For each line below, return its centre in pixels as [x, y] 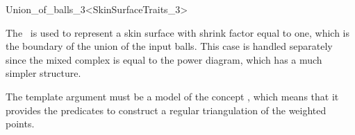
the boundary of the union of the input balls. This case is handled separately [169, 46]
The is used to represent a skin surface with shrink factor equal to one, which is [177, 32]
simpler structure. [43, 73]
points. [20, 124]
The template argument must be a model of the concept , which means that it [172, 96]
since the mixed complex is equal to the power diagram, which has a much [164, 59]
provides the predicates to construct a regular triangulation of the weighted [166, 110]
